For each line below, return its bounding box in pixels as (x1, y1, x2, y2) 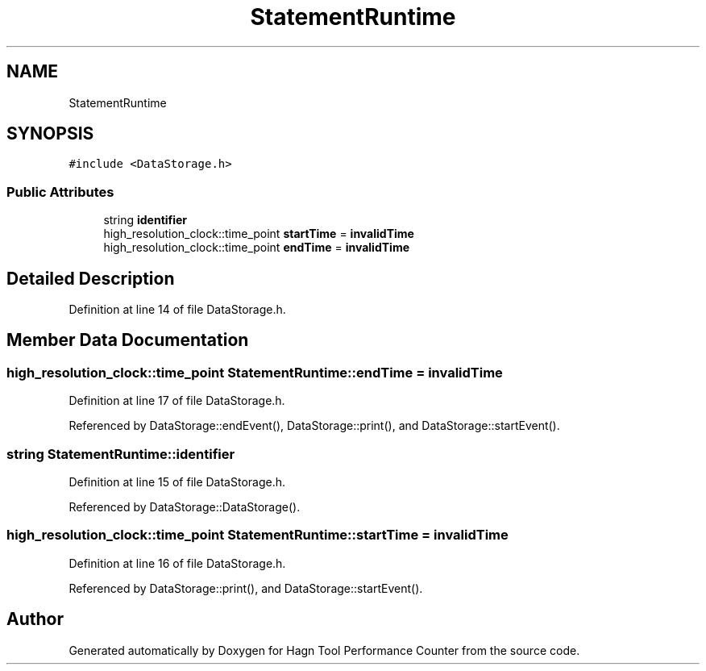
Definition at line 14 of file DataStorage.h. (69, 302, 286, 317)
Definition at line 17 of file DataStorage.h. (69, 394, 285, 408)
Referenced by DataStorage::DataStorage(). (69, 500, 301, 514)
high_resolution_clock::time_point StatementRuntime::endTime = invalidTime (6, 364, 503, 381)
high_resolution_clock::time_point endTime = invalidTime (103, 240, 409, 255)
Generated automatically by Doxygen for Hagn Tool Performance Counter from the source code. (69, 643, 580, 657)
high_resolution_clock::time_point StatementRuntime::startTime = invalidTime (6, 527, 509, 544)
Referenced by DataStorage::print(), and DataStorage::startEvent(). (69, 581, 423, 595)
